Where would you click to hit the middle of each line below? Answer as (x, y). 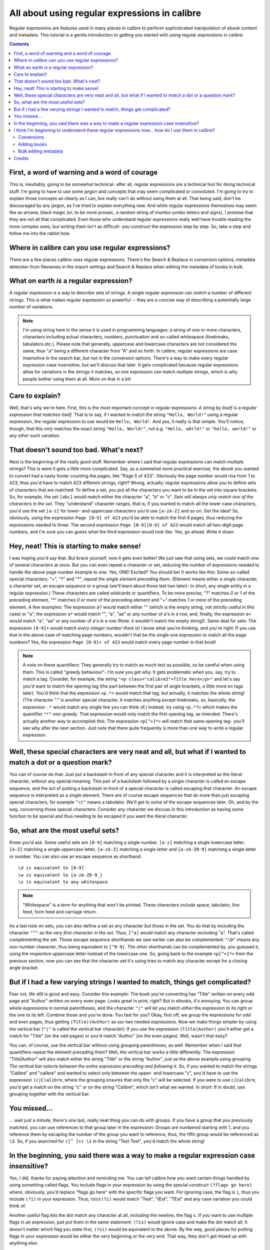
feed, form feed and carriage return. (60, 912)
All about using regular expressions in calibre (105, 13)
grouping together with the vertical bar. (49, 1094)
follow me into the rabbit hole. (40, 233)
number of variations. (31, 307)
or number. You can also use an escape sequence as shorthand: (75, 856)
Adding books (32, 144)
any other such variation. (35, 435)
